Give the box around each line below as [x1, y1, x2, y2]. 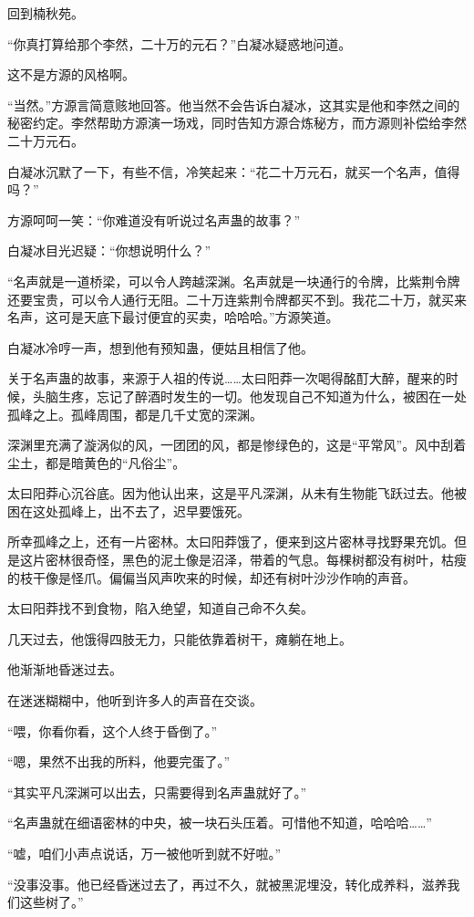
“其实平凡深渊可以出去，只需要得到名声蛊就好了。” [7, 782, 307, 801]
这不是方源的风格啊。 [7, 65, 135, 84]
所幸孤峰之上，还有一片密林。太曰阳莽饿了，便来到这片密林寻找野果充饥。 [7, 532, 454, 551]
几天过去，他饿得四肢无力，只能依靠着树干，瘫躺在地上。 [7, 629, 352, 648]
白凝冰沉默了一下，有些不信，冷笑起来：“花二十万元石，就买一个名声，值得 [7, 162, 460, 181]
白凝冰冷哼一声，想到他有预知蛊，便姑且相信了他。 [7, 338, 314, 357]
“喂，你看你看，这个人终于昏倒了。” [7, 721, 218, 740]
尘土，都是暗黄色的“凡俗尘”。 [7, 453, 186, 472]
